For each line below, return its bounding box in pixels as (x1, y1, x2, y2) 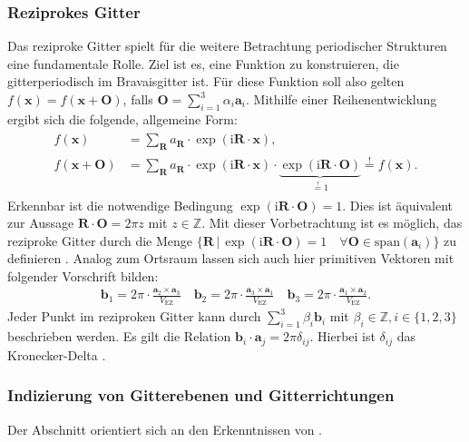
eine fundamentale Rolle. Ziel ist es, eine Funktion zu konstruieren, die (7, 54, 399, 73)
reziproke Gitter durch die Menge (7, 231, 193, 250)
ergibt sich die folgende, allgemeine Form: (7, 109, 238, 128)
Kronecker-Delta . (7, 345, 106, 364)
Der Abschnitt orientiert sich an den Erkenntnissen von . (7, 419, 322, 438)
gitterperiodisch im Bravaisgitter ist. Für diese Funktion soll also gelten (7, 72, 405, 91)
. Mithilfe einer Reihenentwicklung (245, 90, 437, 108)
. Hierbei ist (309, 327, 376, 346)
